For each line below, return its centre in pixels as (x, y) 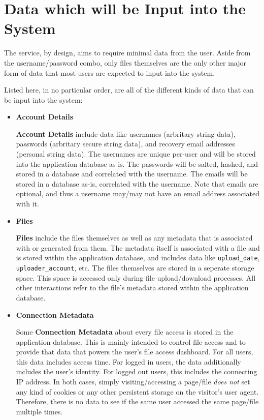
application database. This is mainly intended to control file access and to (131, 341)
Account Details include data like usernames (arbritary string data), (126, 133)
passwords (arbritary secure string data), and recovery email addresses (125, 144)
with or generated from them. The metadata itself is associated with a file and (138, 247)
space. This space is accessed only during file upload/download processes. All (136, 277)
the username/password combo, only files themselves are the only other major (125, 62)
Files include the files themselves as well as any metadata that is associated (134, 238)
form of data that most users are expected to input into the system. (110, 72)
